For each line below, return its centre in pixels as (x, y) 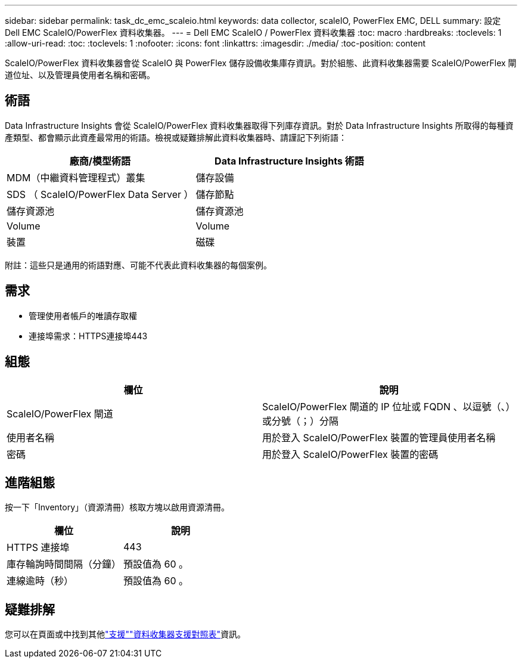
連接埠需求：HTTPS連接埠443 (88, 336)
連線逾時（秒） (40, 581)
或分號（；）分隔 (301, 421)
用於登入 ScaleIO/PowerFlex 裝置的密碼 (350, 454)
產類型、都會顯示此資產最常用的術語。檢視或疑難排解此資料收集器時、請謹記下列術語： (176, 137)
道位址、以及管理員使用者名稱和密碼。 (80, 75)
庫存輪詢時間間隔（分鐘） (64, 564)
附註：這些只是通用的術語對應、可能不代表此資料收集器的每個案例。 (138, 265)
